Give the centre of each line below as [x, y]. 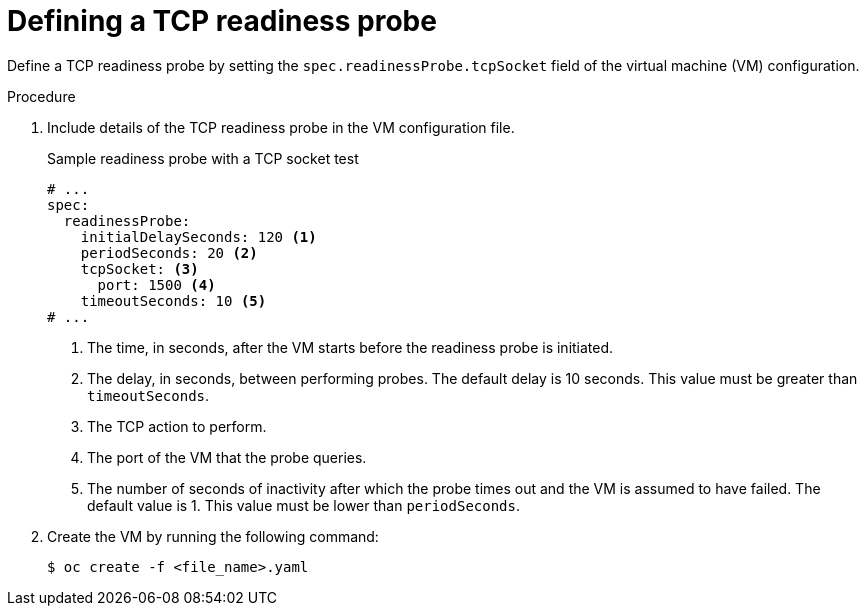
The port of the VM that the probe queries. [227, 457]
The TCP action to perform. [177, 426]
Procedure [41, 96]
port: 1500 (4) [156, 284]
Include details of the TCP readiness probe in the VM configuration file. [281, 127]
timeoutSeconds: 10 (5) [173, 300]
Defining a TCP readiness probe [222, 21]
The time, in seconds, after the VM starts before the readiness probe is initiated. [350, 347]
